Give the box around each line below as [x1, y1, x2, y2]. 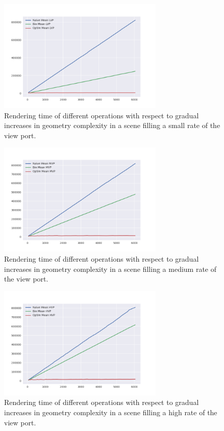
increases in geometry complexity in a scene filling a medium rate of [4, 263, 217, 274]
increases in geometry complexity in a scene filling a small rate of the [4, 120, 220, 131]
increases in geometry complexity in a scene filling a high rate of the [4, 407, 217, 418]
